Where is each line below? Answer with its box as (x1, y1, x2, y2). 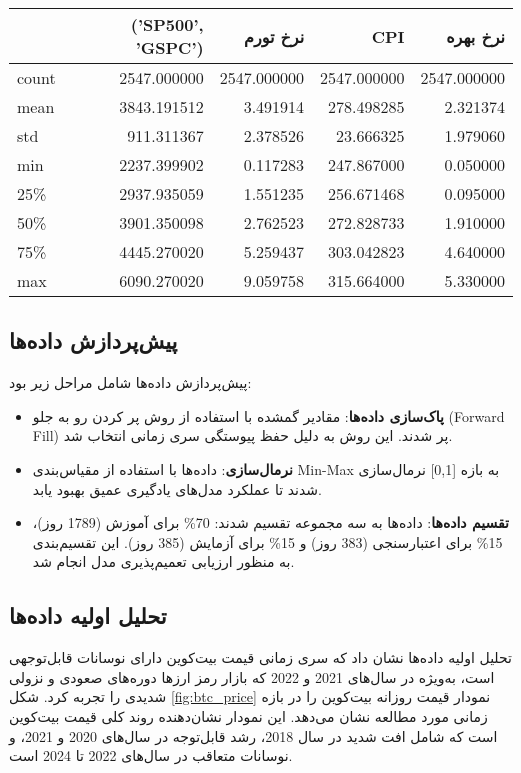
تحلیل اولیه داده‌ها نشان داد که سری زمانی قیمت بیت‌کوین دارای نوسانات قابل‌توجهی (9, 647, 512, 668)
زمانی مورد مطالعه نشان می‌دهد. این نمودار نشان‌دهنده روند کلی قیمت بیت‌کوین (9, 705, 488, 726)
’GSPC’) (135, 36, 204, 59)
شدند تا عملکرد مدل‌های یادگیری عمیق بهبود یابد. (32, 478, 322, 499)
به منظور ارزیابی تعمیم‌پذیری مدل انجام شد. (32, 551, 295, 572)
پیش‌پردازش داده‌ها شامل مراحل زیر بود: (9, 372, 252, 393)
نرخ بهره (446, 24, 505, 48)
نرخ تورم (244, 24, 305, 48)
